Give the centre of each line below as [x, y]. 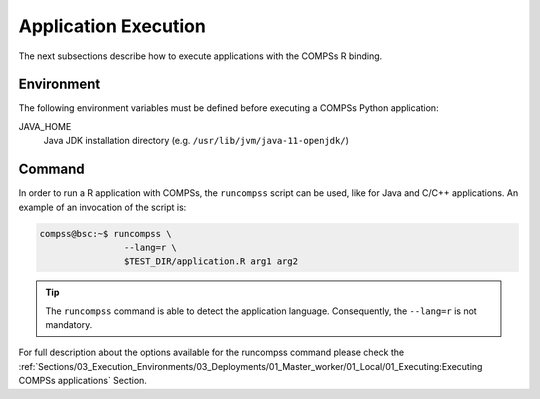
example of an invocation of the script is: [102, 207]
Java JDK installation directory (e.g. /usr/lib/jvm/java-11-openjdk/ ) [196, 141]
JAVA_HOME [45, 126]
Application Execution [112, 26]
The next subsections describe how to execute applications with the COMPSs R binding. [200, 56]
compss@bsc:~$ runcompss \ [105, 233]
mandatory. [69, 325]
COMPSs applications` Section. [82, 381]
